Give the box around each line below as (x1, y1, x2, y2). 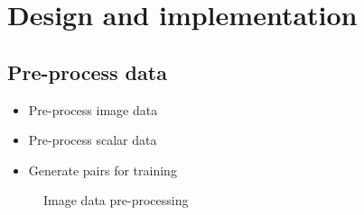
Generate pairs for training (28, 160, 177, 179)
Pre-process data (7, 58, 167, 85)
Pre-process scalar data (28, 130, 157, 149)
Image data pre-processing (43, 191, 189, 210)
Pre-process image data (28, 100, 158, 119)
